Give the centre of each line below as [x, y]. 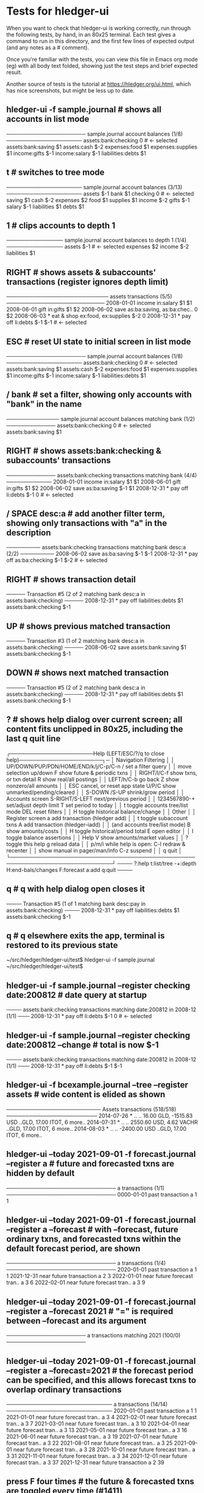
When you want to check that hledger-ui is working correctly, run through [98, 28]
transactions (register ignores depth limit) [87, 282]
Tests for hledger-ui [58, 11]
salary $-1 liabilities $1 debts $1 [45, 206]
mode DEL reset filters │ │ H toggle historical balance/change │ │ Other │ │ [101, 812]
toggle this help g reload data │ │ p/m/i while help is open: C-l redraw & [96, 844]
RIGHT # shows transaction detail [71, 579]
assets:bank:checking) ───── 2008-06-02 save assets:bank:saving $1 [97, 647]
